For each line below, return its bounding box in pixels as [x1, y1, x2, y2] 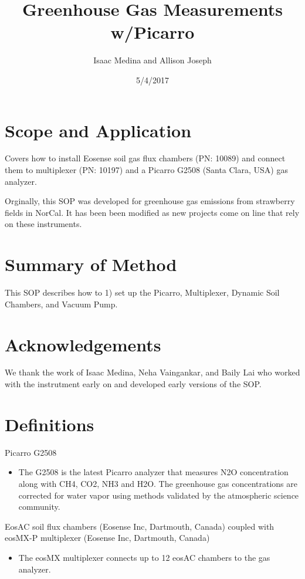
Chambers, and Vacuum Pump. [5, 297, 118, 310]
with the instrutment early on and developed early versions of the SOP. [5, 378, 262, 390]
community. [18, 500, 60, 513]
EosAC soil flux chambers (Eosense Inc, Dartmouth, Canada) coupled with [5, 520, 274, 532]
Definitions [5, 412, 94, 436]
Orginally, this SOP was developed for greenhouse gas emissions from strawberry [5, 195, 295, 207]
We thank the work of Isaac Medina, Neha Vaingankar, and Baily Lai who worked [5, 366, 300, 378]
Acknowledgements [5, 332, 161, 356]
